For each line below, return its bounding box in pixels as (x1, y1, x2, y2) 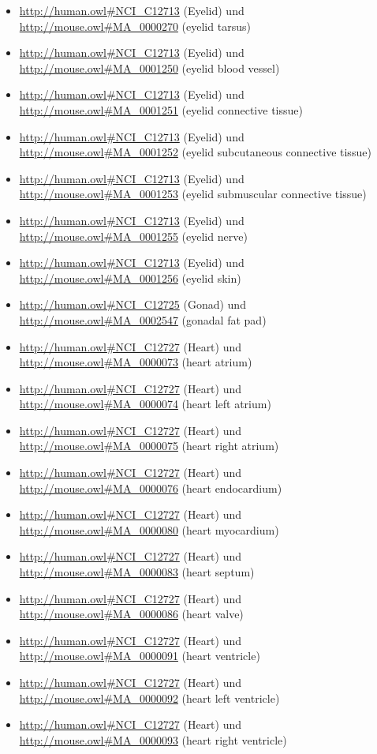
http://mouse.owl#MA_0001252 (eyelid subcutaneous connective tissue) (19, 144, 371, 160)
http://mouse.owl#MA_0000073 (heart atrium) (19, 354, 252, 370)
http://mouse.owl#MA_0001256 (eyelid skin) (19, 269, 241, 286)
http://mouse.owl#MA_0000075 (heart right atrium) (19, 437, 279, 454)
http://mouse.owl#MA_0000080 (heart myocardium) (19, 521, 279, 538)
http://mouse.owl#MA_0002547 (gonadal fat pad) (19, 311, 267, 328)
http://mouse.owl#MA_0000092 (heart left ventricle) (19, 689, 280, 706)
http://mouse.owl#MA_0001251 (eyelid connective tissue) (19, 101, 303, 118)
